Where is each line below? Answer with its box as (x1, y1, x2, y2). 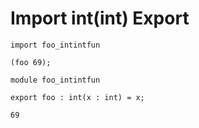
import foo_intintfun (10, 40, 101, 50)
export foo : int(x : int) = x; (10, 92, 145, 102)
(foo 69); (10, 57, 52, 67)
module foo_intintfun (10, 75, 101, 85)
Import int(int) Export (10, 7, 190, 30)
